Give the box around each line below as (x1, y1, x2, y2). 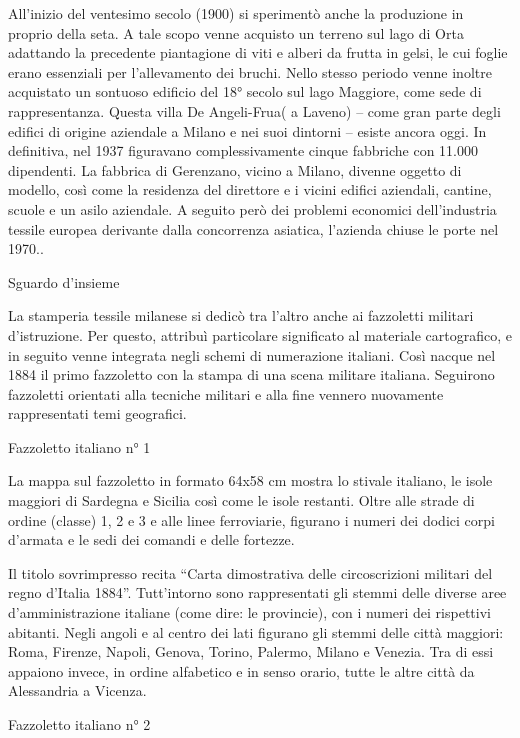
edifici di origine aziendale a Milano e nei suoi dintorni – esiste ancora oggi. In (8, 120, 487, 141)
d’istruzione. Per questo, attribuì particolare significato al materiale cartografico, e (8, 324, 512, 345)
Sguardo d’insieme (8, 271, 120, 292)
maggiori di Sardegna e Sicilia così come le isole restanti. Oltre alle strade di (8, 490, 475, 511)
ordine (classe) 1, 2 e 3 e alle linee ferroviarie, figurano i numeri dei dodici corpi (8, 509, 495, 530)
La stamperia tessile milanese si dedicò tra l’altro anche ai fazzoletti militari (8, 305, 474, 326)
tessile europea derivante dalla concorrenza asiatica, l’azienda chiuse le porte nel (8, 218, 499, 239)
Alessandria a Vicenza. (8, 680, 147, 701)
